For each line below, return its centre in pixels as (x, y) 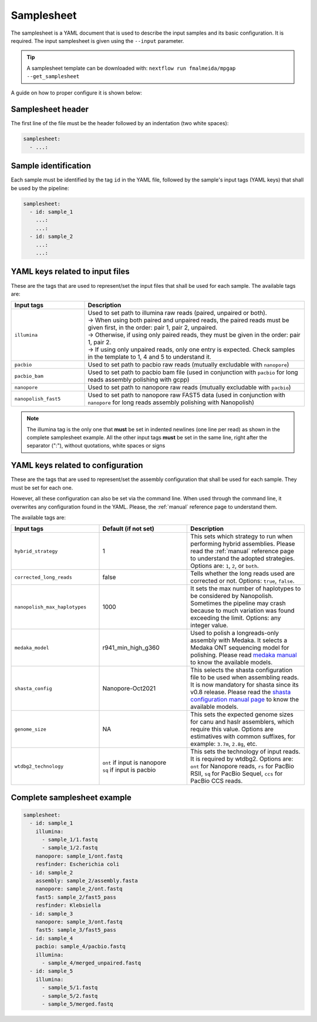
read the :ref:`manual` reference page (242, 551)
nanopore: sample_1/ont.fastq (79, 856)
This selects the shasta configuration (242, 670)
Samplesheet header (50, 110)
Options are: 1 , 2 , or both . (225, 566)
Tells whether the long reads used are (242, 574)
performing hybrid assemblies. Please (243, 544)
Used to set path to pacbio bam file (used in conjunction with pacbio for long (193, 372)
